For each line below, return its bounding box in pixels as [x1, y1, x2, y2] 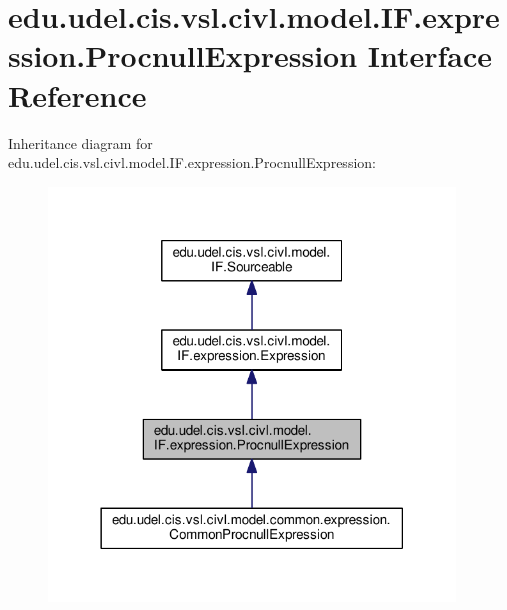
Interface [367, 35, 493, 76]
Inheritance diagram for [8, 132, 153, 153]
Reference [8, 74, 147, 115]
